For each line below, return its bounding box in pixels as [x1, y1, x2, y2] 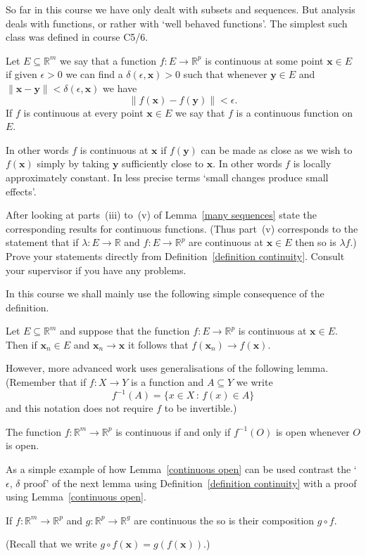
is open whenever [275, 424, 350, 439]
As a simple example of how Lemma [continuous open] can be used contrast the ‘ [6, 461, 357, 476]
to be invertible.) [164, 401, 237, 415]
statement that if [6, 235, 79, 250]
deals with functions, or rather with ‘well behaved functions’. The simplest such [6, 15, 348, 30]
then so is [295, 235, 336, 250]
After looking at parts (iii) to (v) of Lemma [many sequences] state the [6, 207, 317, 222]
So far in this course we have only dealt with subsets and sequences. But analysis [6, 2, 355, 16]
